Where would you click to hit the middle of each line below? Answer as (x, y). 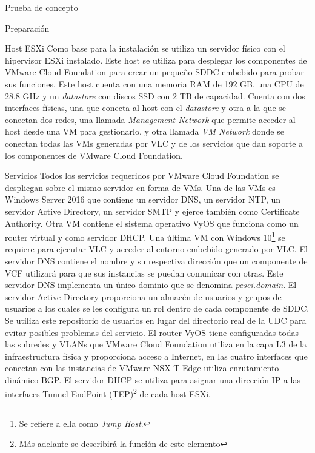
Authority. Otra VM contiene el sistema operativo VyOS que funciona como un (152, 223)
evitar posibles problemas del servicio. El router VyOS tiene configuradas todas (152, 332)
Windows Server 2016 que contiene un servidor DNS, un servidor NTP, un (143, 199)
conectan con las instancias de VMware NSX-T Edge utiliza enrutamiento (142, 368)
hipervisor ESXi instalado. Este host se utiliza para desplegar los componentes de (156, 60)
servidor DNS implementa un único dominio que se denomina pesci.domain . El (151, 285)
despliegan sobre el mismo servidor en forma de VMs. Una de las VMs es (140, 187)
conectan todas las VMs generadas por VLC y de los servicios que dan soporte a (154, 143)
